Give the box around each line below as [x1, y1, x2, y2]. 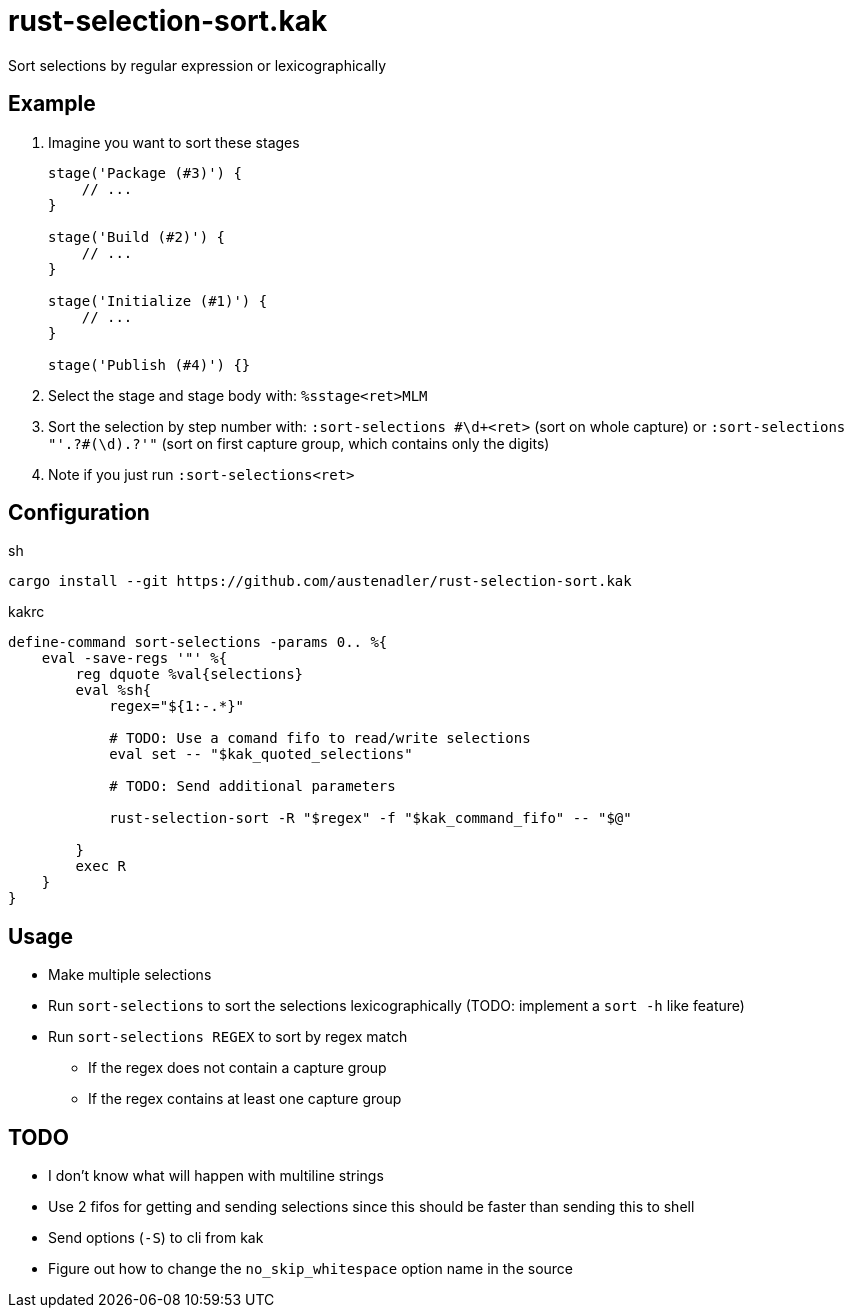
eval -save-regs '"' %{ [41, 650, 228, 667]
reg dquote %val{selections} [75, 666, 304, 683]
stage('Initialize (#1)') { [48, 292, 268, 309]
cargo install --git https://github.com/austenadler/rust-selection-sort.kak [8, 573, 632, 590]
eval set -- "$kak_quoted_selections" [109, 746, 413, 763]
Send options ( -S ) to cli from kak [48, 1229, 264, 1247]
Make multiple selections [48, 966, 212, 984]
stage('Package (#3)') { [48, 164, 242, 181]
